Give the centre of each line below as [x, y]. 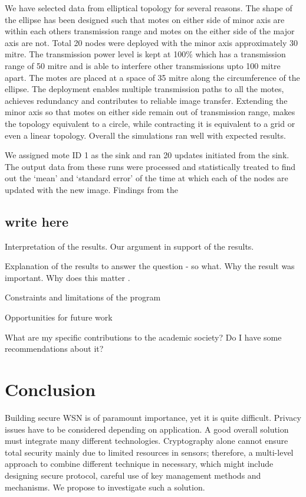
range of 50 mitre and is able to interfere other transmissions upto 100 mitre [143, 65]
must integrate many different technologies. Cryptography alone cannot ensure [147, 441]
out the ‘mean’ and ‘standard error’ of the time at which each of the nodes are [147, 178]
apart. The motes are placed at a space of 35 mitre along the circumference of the [152, 77]
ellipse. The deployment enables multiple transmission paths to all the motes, [144, 89]
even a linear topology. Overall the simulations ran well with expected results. [145, 135]
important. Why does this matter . [68, 277]
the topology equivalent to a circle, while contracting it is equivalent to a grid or [150, 123]
